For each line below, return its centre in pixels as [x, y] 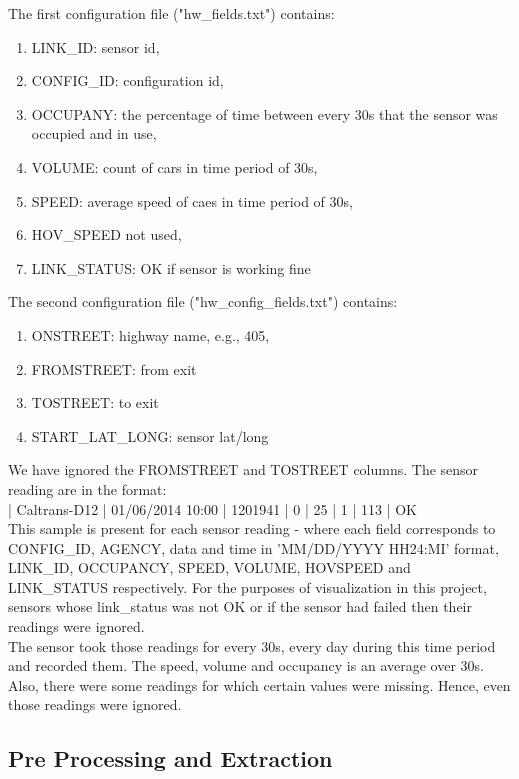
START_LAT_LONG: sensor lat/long [150, 435]
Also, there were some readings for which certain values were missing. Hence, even [259, 684]
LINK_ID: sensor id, [95, 46]
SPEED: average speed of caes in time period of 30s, [192, 200]
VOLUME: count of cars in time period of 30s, [174, 166]
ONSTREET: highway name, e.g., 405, [150, 334]
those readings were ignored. [95, 704]
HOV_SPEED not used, [106, 234]
